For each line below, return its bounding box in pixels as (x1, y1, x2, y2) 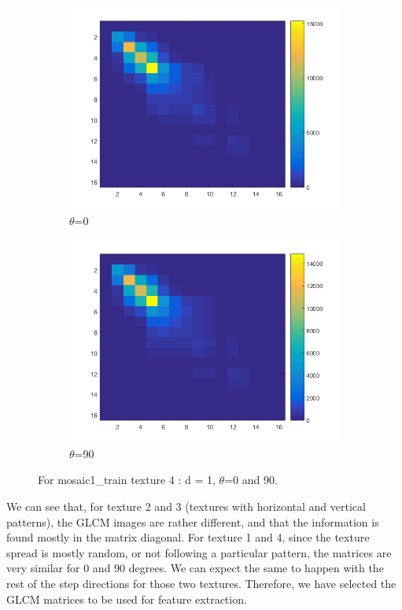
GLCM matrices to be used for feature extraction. (6, 590, 247, 607)
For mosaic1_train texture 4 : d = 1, (38, 471, 216, 488)
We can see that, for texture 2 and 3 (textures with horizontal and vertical (6, 497, 366, 514)
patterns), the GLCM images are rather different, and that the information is (6, 513, 379, 530)
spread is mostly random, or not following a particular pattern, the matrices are (6, 544, 392, 560)
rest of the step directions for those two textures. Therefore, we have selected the (6, 575, 396, 591)
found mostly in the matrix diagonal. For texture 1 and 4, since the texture (6, 529, 370, 545)
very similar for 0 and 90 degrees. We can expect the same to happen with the (6, 560, 384, 576)
